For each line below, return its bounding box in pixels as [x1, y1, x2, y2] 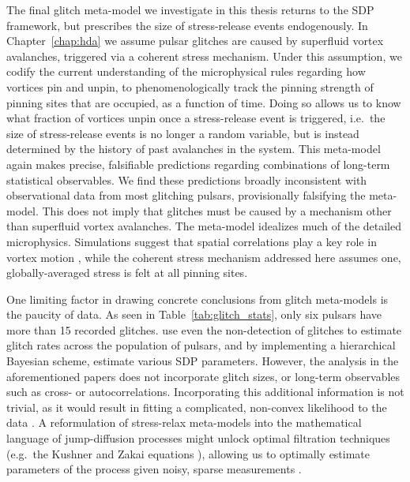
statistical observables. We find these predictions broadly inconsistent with [6, 171, 367, 188]
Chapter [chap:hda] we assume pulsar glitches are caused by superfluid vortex [6, 32, 384, 49]
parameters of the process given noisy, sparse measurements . [6, 461, 302, 477]
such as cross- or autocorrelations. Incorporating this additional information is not [6, 383, 404, 400]
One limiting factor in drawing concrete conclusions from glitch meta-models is [6, 290, 389, 307]
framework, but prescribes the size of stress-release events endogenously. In [6, 17, 368, 33]
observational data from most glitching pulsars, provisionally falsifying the [6, 187, 366, 204]
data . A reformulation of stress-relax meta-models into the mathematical [6, 414, 362, 431]
